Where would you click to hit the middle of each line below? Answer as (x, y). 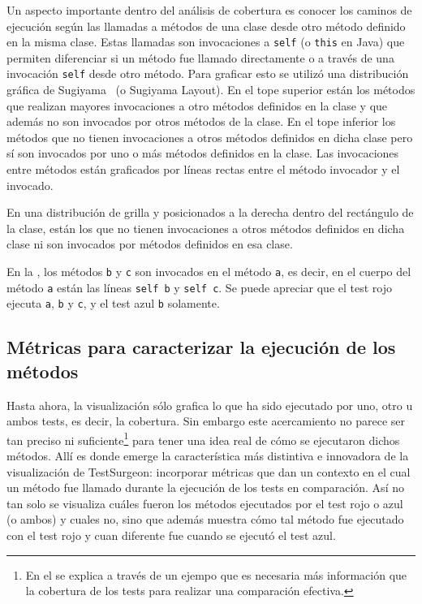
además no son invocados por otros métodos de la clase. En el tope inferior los (201, 121)
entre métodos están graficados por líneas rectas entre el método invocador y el (203, 169)
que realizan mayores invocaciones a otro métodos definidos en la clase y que (197, 105)
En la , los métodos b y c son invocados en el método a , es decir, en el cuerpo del (209, 272)
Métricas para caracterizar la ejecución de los (201, 347)
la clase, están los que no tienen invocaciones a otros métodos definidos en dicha (206, 228)
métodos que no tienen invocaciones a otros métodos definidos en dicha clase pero (210, 137)
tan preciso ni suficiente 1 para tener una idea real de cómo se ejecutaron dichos (203, 438)
